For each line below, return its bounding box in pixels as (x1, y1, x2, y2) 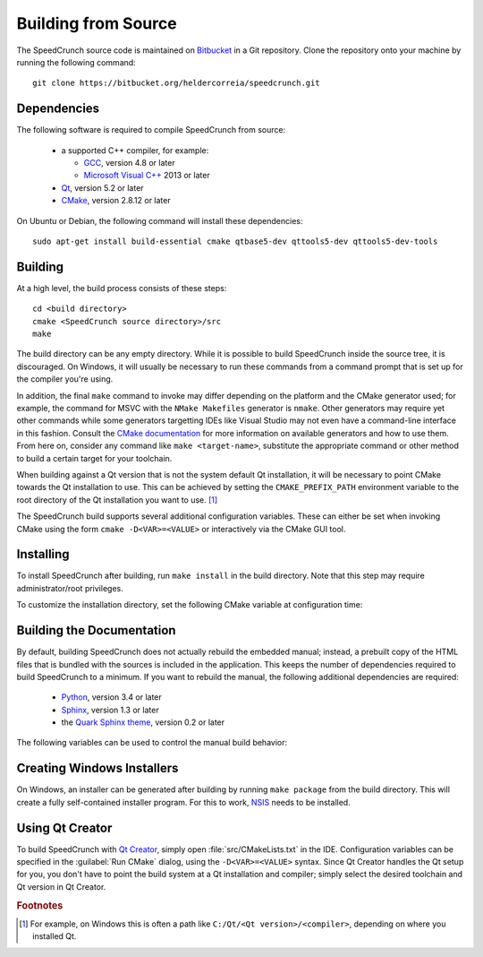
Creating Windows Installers (16, 761, 179, 776)
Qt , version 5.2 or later (61, 182, 144, 193)
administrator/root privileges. (16, 582, 124, 593)
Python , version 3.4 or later (61, 692, 163, 703)
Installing (16, 547, 71, 562)
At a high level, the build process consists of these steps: (16, 282, 227, 293)
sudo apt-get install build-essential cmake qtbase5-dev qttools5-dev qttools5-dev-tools (32, 236, 438, 246)
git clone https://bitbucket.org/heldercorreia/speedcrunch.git (32, 78, 321, 89)
